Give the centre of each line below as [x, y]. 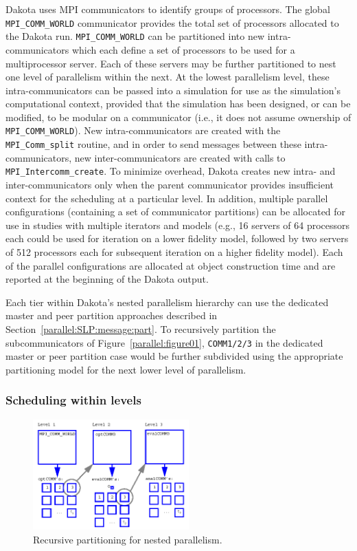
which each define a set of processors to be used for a [183, 49]
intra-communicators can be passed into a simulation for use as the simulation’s [173, 90]
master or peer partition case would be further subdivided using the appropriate [174, 356]
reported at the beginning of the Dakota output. [107, 279]
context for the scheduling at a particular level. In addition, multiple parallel [167, 198]
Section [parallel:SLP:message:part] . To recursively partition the [141, 328]
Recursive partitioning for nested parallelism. [128, 539]
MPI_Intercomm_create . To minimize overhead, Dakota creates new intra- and [171, 171]
